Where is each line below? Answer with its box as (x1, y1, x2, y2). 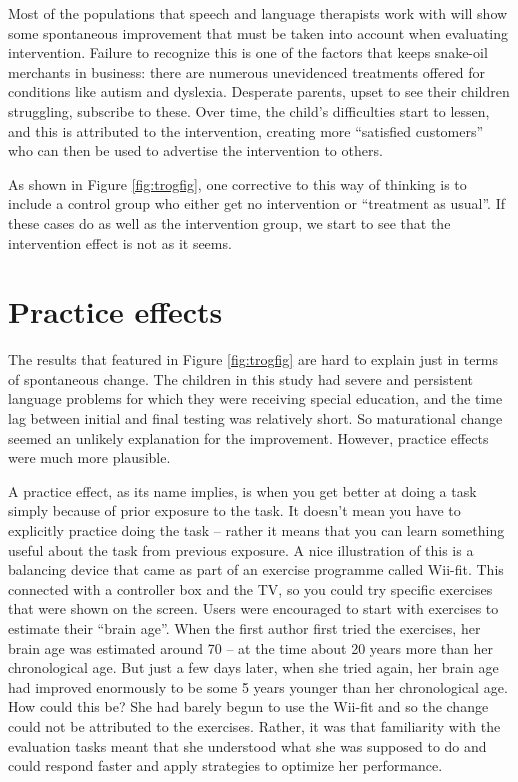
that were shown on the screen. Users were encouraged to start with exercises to (8, 598, 499, 619)
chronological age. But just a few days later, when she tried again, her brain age (8, 657, 499, 678)
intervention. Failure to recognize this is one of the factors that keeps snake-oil (8, 42, 488, 63)
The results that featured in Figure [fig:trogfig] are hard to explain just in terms (8, 349, 499, 370)
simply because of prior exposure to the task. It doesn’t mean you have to (8, 500, 461, 521)
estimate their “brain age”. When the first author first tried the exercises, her (8, 617, 481, 638)
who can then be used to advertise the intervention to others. (8, 140, 383, 161)
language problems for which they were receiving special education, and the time (8, 388, 503, 409)
